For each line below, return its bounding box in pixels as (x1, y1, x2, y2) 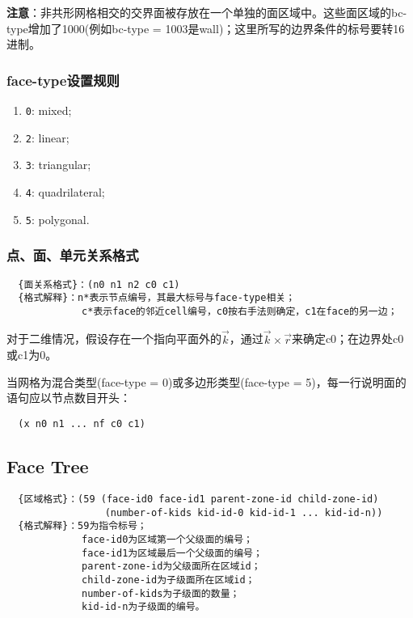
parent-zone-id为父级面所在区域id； (82, 561, 261, 573)
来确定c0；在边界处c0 (291, 330, 404, 347)
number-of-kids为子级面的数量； (82, 587, 240, 599)
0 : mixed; (25, 102, 72, 118)
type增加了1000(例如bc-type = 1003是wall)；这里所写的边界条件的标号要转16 (6, 19, 405, 36)
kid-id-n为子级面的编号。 (82, 601, 205, 613)
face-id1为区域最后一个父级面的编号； (82, 547, 263, 559)
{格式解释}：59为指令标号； (18, 520, 147, 532)
